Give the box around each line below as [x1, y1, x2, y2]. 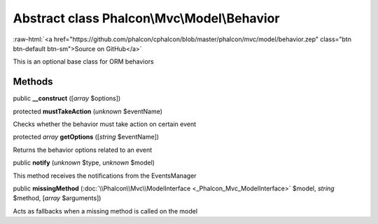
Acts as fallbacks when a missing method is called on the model [13, 206, 198, 215]
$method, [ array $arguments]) [13, 194, 101, 202]
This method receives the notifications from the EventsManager [13, 171, 197, 180]
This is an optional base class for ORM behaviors [13, 57, 154, 66]
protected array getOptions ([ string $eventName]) [13, 133, 160, 141]
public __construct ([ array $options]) [13, 94, 121, 103]
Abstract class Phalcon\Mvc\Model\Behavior [13, 10, 280, 26]
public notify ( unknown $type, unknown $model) [13, 158, 155, 167]
